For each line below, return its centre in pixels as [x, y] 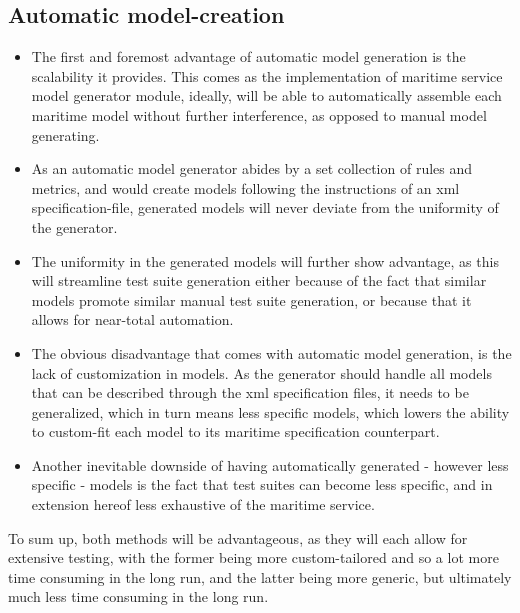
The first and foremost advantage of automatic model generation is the [248, 56]
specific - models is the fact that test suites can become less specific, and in [262, 484]
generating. [65, 134]
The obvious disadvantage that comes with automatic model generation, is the [271, 352]
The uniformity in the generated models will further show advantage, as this [265, 260]
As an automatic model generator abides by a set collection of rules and [252, 168]
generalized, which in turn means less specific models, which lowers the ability [270, 411]
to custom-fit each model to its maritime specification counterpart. [235, 431]
